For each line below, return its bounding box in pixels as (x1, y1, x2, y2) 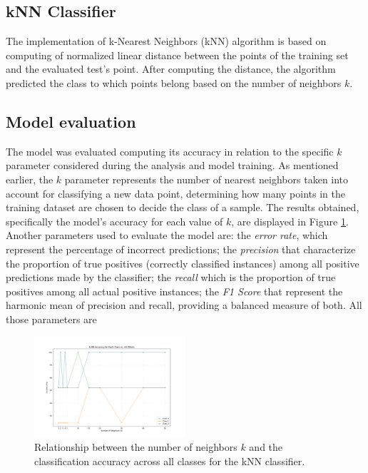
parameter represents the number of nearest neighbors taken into (64, 171, 349, 186)
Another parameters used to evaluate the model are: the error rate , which (6, 228, 328, 243)
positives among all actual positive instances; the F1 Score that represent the (6, 283, 343, 298)
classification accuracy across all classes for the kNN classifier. (34, 453, 305, 468)
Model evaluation (6, 110, 136, 132)
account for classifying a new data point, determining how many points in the (6, 185, 345, 200)
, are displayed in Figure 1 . (231, 213, 349, 228)
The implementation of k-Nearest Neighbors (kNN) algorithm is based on (6, 34, 327, 49)
